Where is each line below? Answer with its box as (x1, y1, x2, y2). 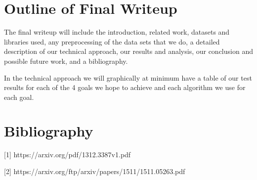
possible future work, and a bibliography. (4, 55, 128, 66)
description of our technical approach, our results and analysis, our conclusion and (4, 46, 253, 56)
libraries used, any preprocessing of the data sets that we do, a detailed (4, 36, 220, 46)
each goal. (4, 91, 34, 102)
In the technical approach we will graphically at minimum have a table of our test (4, 72, 252, 83)
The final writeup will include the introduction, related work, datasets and (4, 27, 230, 37)
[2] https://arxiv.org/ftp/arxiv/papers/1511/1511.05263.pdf (4, 166, 185, 176)
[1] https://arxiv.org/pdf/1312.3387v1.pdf (4, 149, 131, 160)
